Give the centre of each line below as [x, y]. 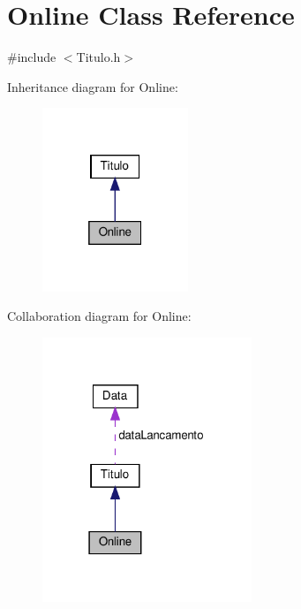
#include [32, 57]
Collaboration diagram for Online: [99, 316]
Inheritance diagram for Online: [93, 86]
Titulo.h [98, 57]
